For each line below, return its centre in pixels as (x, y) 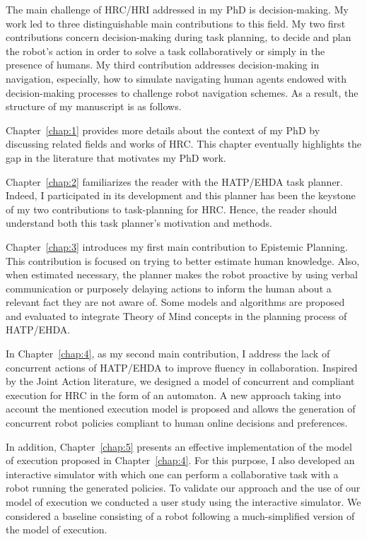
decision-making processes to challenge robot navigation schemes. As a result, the (182, 92)
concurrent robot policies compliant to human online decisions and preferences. (177, 423)
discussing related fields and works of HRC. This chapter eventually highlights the (183, 144)
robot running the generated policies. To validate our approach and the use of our (183, 488)
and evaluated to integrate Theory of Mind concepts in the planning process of (176, 315)
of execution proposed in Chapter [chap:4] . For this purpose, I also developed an (180, 460)
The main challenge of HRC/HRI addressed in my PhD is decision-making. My (177, 9)
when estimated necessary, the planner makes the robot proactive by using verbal (182, 274)
